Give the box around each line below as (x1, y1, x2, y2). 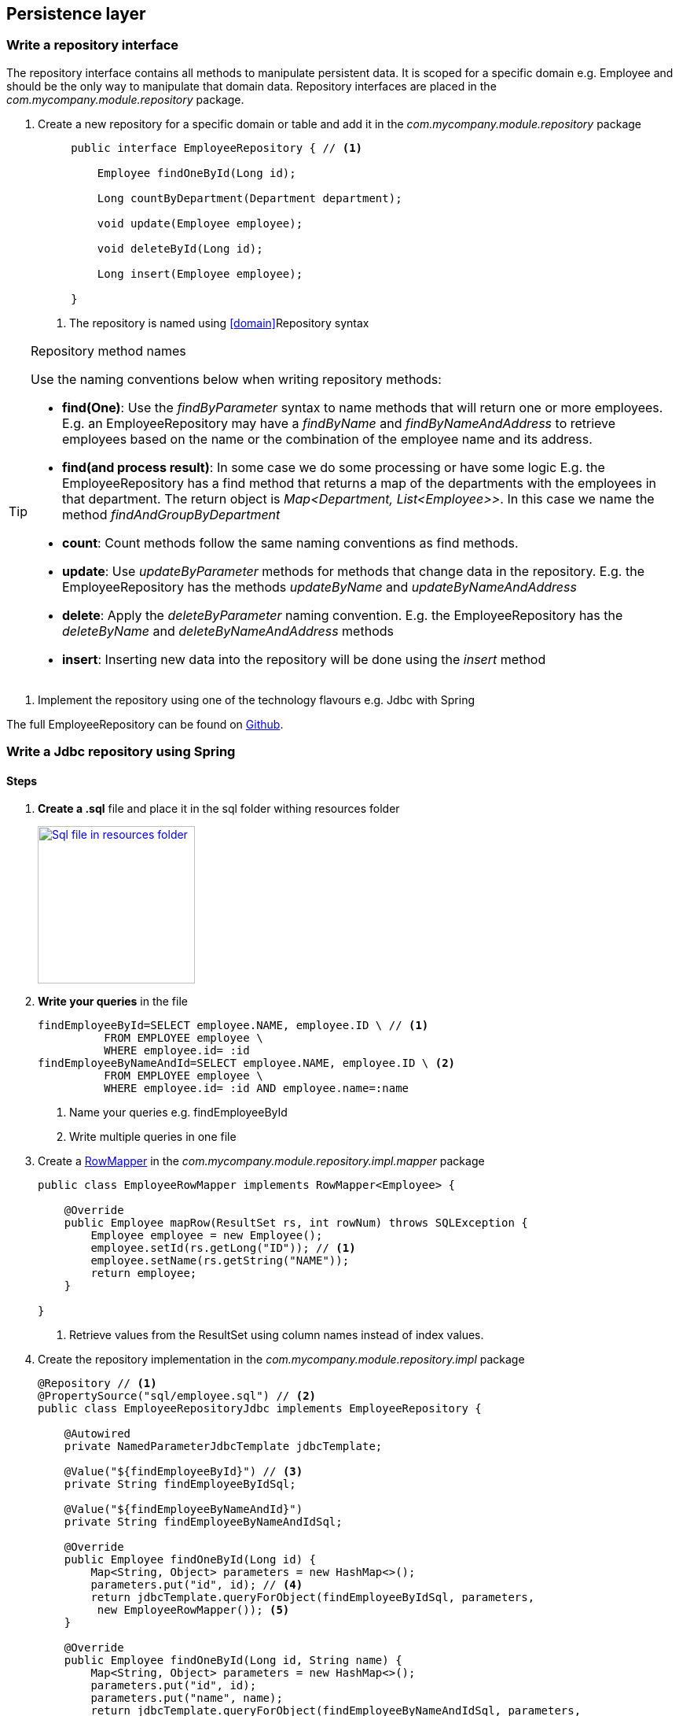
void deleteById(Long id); (97, 242, 263, 255)
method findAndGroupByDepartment (62, 506, 281, 522)
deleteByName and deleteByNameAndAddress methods (62, 622, 394, 639)
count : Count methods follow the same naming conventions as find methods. (62, 534, 519, 551)
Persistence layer (6, 4, 146, 24)
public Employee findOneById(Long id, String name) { (64, 1654, 402, 1667)
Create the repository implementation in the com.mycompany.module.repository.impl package (38, 1353, 525, 1367)
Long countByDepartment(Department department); (97, 191, 402, 205)
